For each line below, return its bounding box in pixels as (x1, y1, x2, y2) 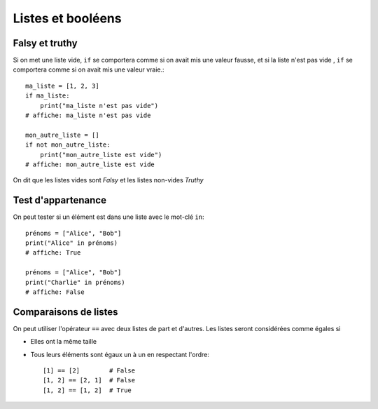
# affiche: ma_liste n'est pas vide (25, 112, 151, 119)
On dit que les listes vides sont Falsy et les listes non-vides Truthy (13, 176, 204, 185)
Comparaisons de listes (13, 306, 118, 318)
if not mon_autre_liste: (25, 141, 111, 149)
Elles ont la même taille (30, 337, 97, 346)
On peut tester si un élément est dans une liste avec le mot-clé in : (13, 213, 204, 221)
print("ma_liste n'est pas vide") (39, 102, 159, 109)
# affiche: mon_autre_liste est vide (25, 160, 155, 168)
